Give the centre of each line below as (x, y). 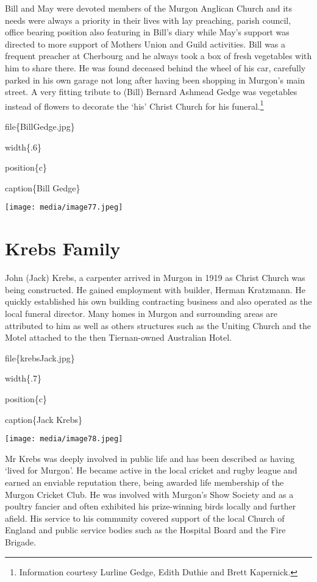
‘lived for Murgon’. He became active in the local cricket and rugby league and (151, 470)
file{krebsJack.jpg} (40, 357)
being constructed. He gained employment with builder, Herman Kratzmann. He (155, 289)
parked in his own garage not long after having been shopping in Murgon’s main (155, 80)
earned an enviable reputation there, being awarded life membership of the (144, 482)
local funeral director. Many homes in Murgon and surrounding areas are (141, 313)
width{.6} (23, 147)
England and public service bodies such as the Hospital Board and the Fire (145, 530)
